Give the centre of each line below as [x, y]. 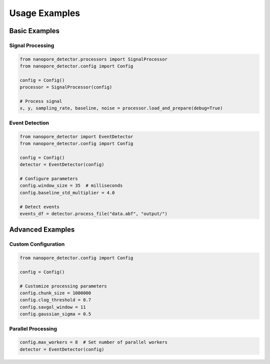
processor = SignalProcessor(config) [66, 87]
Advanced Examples [42, 230]
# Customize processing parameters [63, 286]
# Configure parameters [49, 178]
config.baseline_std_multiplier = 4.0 [67, 193]
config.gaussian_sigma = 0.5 [55, 314]
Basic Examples [34, 31]
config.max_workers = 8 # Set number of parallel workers [93, 342]
